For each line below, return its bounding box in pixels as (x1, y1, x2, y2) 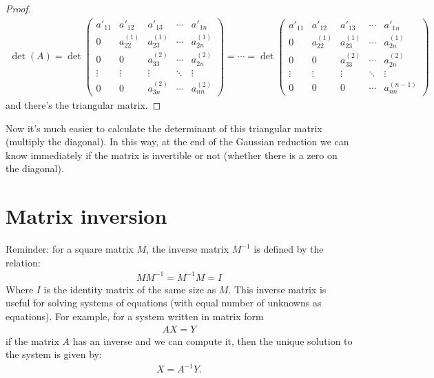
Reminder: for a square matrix (6, 242, 134, 256)
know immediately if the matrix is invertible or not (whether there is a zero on (6, 147, 338, 162)
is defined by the (254, 242, 324, 256)
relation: (6, 255, 41, 269)
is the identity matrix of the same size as (43, 282, 216, 296)
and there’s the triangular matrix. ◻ (6, 98, 161, 112)
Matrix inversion (6, 202, 167, 230)
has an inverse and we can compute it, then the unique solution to (72, 333, 353, 348)
